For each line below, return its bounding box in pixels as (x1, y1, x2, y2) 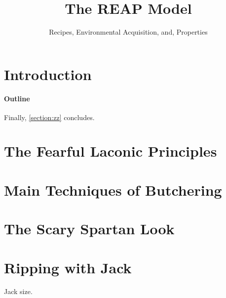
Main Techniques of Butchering (4, 179, 222, 200)
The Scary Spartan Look (4, 218, 175, 239)
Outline (4, 93, 30, 103)
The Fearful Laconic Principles (4, 141, 217, 161)
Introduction (4, 64, 92, 84)
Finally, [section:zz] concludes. (4, 112, 95, 122)
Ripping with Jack (4, 257, 132, 277)
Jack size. (4, 286, 33, 296)
